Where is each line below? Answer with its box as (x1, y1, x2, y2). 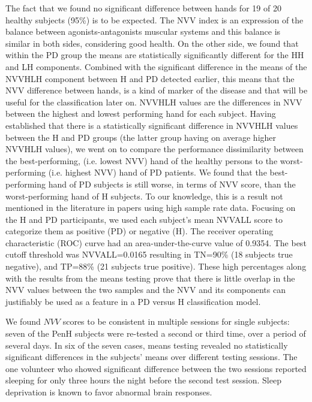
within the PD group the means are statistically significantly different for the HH (5, 49, 304, 61)
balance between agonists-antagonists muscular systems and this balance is (5, 25, 281, 38)
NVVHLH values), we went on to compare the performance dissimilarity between (5, 143, 304, 155)
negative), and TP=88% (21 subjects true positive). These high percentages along (5, 260, 307, 273)
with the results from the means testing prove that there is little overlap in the (5, 271, 295, 284)
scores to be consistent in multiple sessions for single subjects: (62, 315, 290, 328)
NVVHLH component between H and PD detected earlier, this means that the (5, 72, 295, 84)
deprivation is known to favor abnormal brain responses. (5, 386, 212, 398)
